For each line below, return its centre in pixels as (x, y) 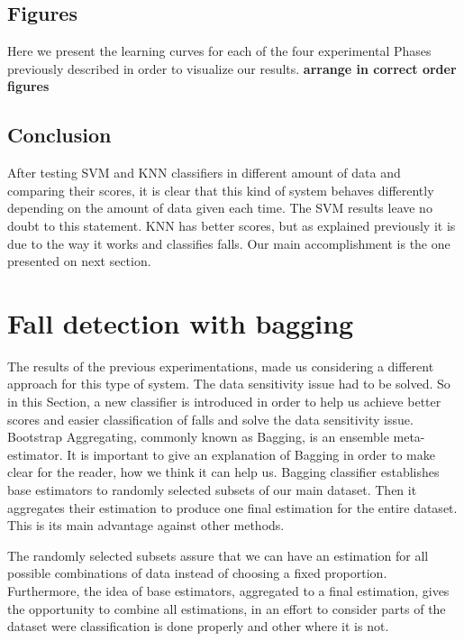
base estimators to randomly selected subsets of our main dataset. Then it (212, 490)
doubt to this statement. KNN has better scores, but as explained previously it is (232, 225)
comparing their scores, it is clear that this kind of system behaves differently (221, 190)
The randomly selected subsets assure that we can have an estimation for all (218, 555)
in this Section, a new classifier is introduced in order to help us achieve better (224, 402)
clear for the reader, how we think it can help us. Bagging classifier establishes (223, 472)
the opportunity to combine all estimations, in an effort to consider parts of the (227, 608)
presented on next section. (79, 261)
